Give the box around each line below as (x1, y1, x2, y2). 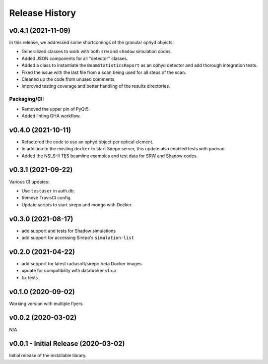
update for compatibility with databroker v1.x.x (21, 268, 117, 274)
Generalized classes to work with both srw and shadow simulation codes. (21, 49, 172, 55)
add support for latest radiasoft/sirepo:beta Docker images (21, 260, 142, 266)
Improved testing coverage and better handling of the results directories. (21, 83, 170, 89)
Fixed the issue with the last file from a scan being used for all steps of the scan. (21, 69, 186, 75)
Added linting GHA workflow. (21, 113, 81, 119)
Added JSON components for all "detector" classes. (21, 55, 129, 61)
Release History (9, 7, 76, 18)
